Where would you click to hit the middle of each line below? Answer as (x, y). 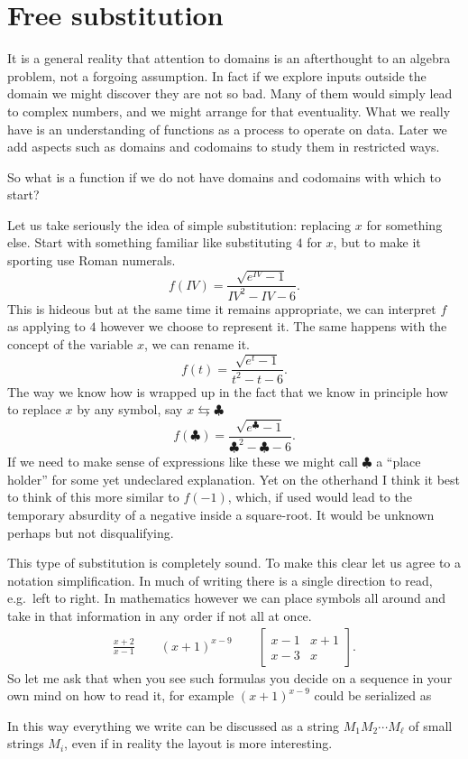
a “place (399, 462)
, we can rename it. (197, 344)
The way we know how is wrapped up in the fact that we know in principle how (228, 391)
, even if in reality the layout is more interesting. (198, 743)
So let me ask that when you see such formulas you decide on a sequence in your (230, 677)
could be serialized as (373, 695)
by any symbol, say (130, 409)
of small (431, 725)
